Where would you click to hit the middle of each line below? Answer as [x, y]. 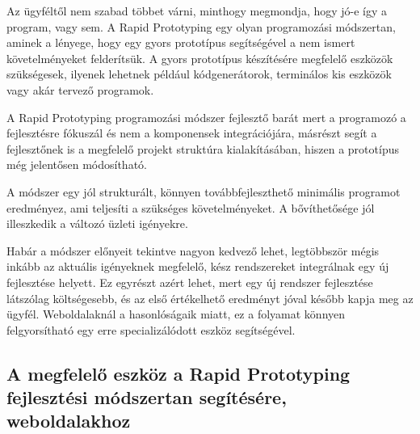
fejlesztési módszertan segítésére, [147, 397]
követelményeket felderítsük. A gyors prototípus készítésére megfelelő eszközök [200, 58]
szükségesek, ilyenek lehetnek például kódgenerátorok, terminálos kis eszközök [199, 74]
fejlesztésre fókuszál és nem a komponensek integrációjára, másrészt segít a [192, 133]
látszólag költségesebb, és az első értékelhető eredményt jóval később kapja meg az [210, 298]
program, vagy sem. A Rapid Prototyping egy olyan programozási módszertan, [201, 26]
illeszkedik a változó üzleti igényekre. [97, 223]
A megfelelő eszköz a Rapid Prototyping [178, 373]
